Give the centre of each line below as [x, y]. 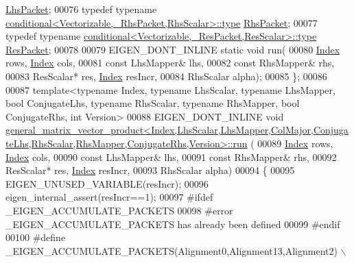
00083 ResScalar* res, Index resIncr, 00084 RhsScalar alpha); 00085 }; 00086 [166, 76]
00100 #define [36, 237]
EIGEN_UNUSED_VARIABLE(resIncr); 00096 [107, 183]
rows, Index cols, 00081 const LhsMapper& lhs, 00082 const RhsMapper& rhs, [170, 63]
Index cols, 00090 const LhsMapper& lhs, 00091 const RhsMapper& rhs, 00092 [171, 156]
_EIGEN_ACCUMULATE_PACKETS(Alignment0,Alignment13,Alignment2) [172, 250]
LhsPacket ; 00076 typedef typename [81, 9]
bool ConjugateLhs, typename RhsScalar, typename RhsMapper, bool [153, 103]
